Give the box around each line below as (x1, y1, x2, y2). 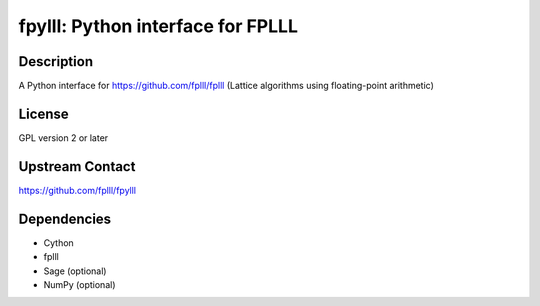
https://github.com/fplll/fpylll (18, 184, 137, 196)
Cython (43, 236, 74, 249)
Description (18, 53, 94, 70)
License (18, 105, 69, 122)
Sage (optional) (43, 265, 107, 277)
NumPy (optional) (43, 278, 116, 290)
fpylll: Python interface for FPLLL (18, 15, 299, 37)
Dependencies (18, 210, 112, 227)
